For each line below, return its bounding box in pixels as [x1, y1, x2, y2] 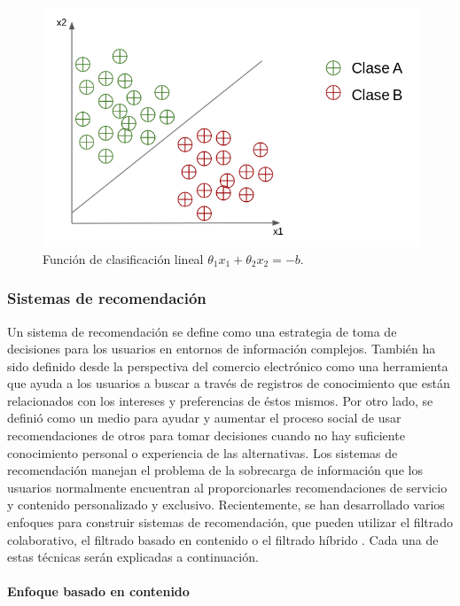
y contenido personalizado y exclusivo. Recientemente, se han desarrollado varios [7, 495, 445, 514]
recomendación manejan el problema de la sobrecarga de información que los [7, 461, 423, 479]
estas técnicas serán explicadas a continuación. [7, 548, 259, 566]
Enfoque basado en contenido [7, 582, 190, 601]
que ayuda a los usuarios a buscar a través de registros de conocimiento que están [7, 374, 450, 392]
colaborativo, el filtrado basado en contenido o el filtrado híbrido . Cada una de [7, 530, 439, 548]
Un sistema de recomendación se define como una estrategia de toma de [7, 322, 397, 340]
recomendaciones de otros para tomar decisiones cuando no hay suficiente [7, 426, 405, 445]
